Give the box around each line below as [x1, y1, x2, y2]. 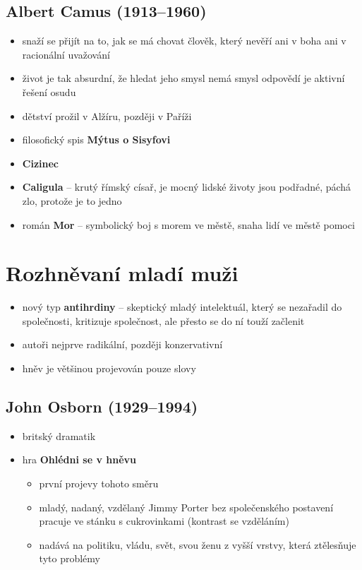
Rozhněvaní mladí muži [6, 259, 239, 287]
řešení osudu [22, 84, 76, 99]
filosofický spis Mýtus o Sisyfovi [22, 132, 171, 147]
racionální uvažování [22, 47, 110, 61]
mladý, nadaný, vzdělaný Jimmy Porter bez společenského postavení [39, 499, 334, 514]
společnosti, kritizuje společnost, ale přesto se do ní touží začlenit [22, 313, 305, 328]
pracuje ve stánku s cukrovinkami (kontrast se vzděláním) [39, 513, 289, 528]
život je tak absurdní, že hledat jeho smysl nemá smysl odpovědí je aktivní [22, 71, 345, 85]
